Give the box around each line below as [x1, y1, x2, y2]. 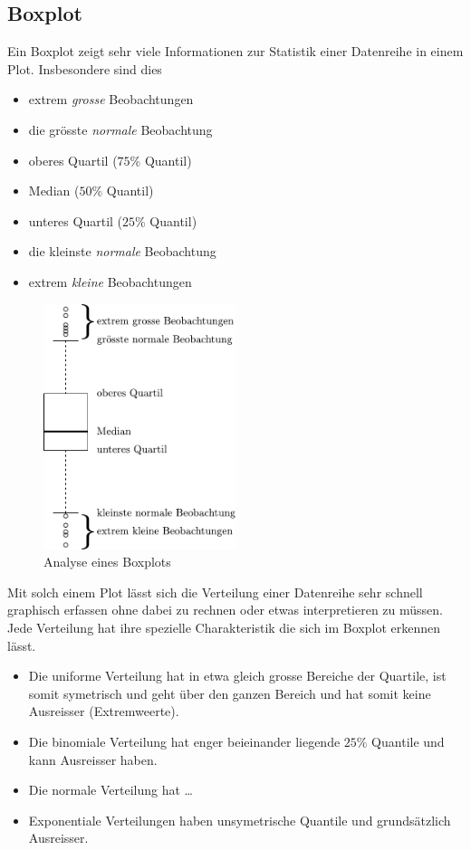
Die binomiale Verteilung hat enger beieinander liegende [28, 731, 341, 750]
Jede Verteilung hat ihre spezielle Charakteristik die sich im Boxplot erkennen [7, 617, 440, 636]
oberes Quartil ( [28, 150, 118, 169]
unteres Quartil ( [28, 211, 123, 230]
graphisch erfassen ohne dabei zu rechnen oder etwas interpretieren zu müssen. [7, 600, 443, 619]
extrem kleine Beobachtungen [28, 272, 192, 291]
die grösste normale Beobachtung [28, 119, 213, 138]
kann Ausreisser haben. [28, 750, 158, 769]
